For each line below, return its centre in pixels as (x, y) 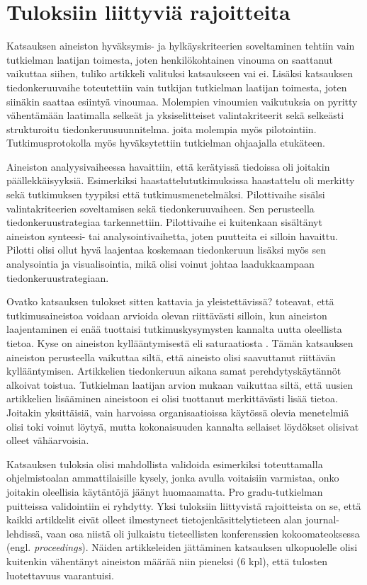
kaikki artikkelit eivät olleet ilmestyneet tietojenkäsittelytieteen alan (154, 519)
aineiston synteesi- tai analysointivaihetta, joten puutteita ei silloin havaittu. (172, 235)
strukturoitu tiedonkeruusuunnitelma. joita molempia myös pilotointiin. (162, 129)
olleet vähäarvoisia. (48, 440)
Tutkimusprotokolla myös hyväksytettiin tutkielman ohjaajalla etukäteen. (166, 143)
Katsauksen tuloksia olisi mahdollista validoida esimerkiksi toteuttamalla (165, 464)
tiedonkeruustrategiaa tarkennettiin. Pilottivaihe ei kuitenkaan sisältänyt (164, 222)
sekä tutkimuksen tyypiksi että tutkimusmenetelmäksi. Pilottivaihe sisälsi (166, 194)
